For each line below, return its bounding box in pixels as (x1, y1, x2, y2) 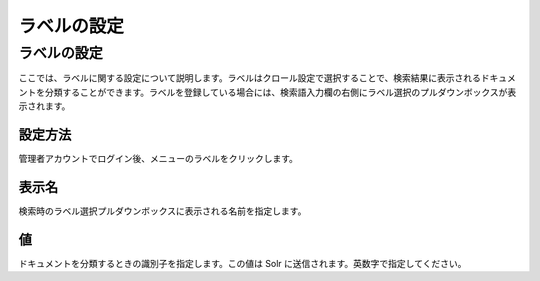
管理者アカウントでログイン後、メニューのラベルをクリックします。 (18, 153, 299, 165)
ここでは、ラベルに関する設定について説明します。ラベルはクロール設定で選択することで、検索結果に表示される (18, 72, 482, 84)
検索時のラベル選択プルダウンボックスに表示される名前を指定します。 (18, 205, 307, 217)
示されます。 (18, 100, 71, 112)
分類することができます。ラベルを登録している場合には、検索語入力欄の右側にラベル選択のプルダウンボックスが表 (44, 86, 517, 98)
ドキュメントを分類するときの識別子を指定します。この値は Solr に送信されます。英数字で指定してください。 (18, 257, 467, 269)
